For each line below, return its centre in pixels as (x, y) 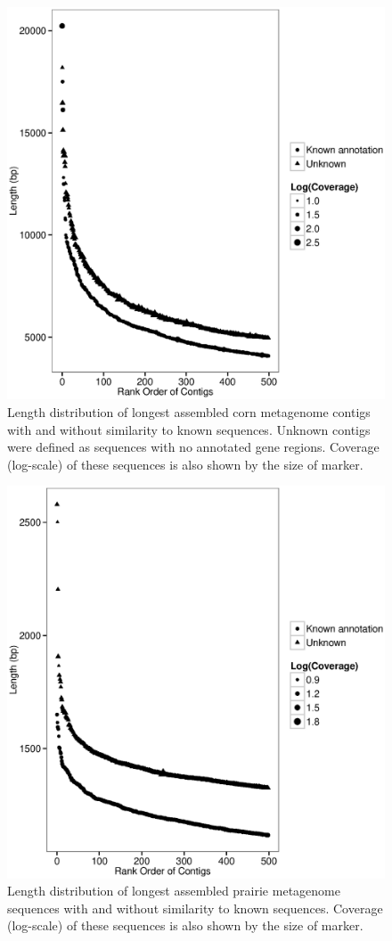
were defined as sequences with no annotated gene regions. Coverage (193, 447)
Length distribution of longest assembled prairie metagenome (174, 891)
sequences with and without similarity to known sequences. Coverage (195, 908)
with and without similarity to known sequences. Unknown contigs (189, 429)
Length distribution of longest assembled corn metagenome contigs (189, 411)
